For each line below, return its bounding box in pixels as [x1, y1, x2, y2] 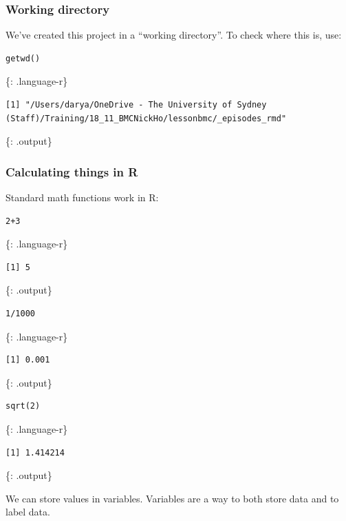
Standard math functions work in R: [6, 190, 159, 204]
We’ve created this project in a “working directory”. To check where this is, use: [6, 28, 342, 42]
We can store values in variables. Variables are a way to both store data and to [6, 491, 339, 505]
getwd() [6, 53, 41, 63]
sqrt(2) [6, 401, 41, 411]
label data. [6, 504, 50, 519]
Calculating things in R [6, 163, 138, 180]
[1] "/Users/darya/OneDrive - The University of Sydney [6, 100, 267, 110]
